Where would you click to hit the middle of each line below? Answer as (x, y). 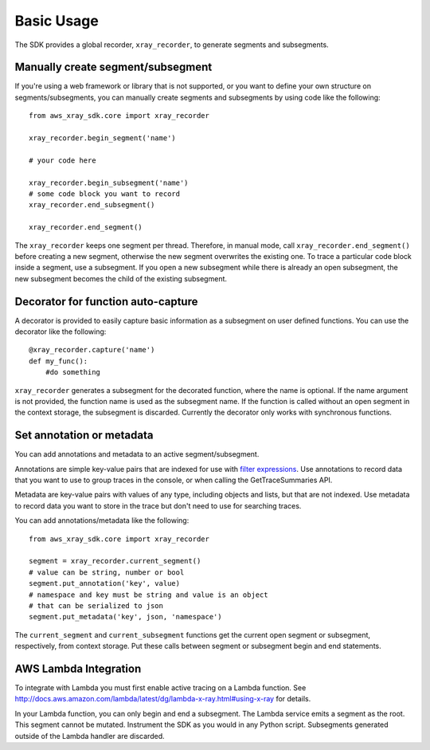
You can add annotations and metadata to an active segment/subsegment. (137, 454)
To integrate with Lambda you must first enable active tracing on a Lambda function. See (160, 688)
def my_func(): (59, 361)
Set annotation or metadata (84, 436)
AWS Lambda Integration (78, 668)
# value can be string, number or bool (107, 572)
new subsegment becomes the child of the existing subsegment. (121, 278)
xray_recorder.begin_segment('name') (103, 138)
